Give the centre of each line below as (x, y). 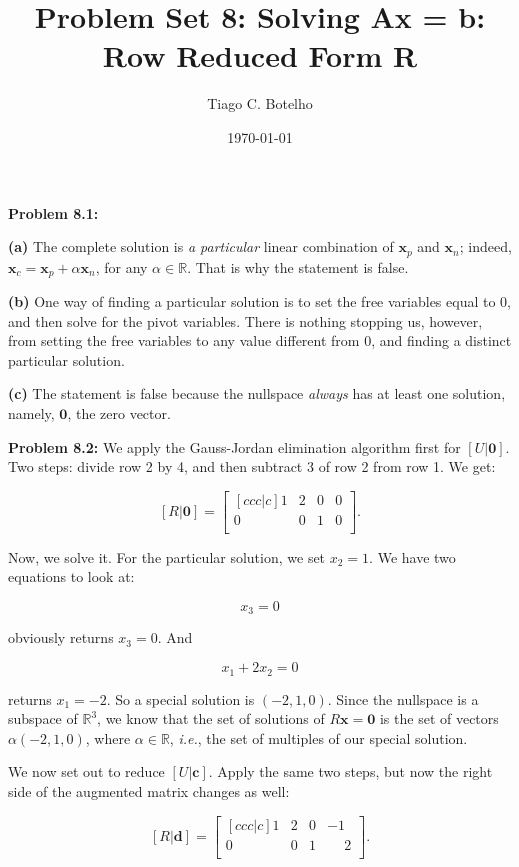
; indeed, (485, 246)
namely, (31, 412)
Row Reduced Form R (260, 55)
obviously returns (61, 637)
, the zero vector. (119, 412)
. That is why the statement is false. (298, 266)
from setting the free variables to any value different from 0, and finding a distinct (260, 340)
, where (108, 737)
